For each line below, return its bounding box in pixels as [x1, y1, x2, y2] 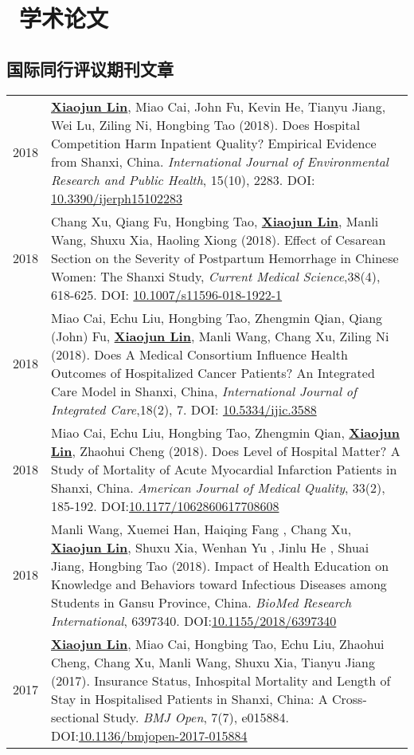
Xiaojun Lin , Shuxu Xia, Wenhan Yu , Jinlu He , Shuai [51, 537, 369, 556]
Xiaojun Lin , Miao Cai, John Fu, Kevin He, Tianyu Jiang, [51, 96, 386, 116]
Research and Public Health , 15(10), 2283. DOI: [51, 170, 315, 189]
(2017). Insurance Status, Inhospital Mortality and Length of [51, 670, 391, 690]
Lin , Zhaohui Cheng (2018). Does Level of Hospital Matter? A [51, 441, 400, 460]
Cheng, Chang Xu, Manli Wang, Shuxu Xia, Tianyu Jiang [51, 652, 375, 671]
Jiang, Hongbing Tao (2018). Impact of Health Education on [51, 556, 389, 575]
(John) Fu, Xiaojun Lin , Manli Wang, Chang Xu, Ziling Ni [51, 326, 389, 345]
